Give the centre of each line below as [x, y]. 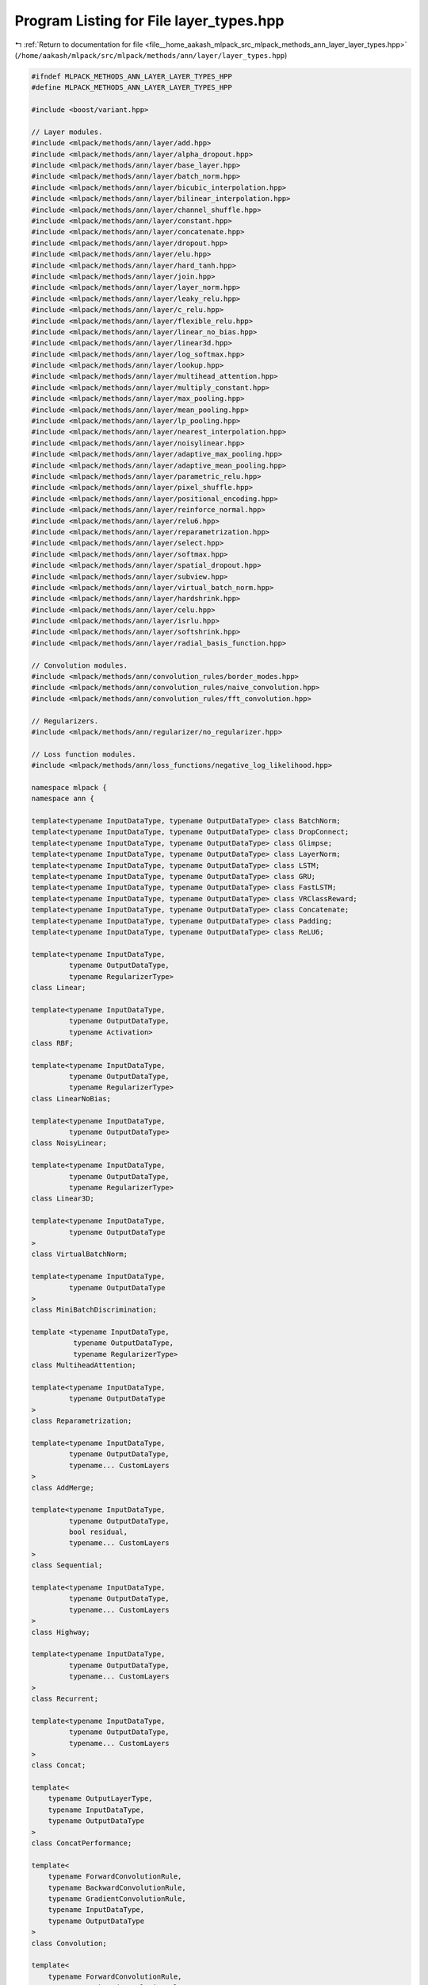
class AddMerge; [63, 1488]
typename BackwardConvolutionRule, [117, 1887]
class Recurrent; [65, 1698]
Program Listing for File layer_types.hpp [149, 21]
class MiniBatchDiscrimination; [94, 1310]
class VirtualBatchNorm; [80, 1254]
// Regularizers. [65, 721]
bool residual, [98, 1532]
